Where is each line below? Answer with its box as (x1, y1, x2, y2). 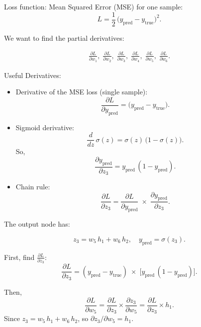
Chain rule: (15, 181, 50, 192)
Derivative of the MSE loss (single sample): (15, 86, 148, 97)
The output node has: (4, 219, 70, 229)
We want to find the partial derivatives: (4, 32, 124, 43)
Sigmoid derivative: (15, 122, 74, 132)
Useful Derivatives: (4, 70, 61, 80)
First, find (4, 251, 35, 262)
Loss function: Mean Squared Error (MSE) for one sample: (4, 1, 183, 11)
